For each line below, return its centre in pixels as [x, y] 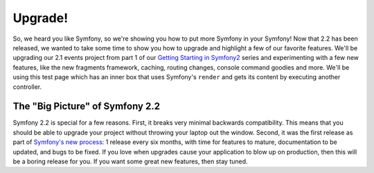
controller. [27, 87]
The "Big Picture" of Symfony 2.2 [87, 106]
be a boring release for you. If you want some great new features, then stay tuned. [131, 161]
